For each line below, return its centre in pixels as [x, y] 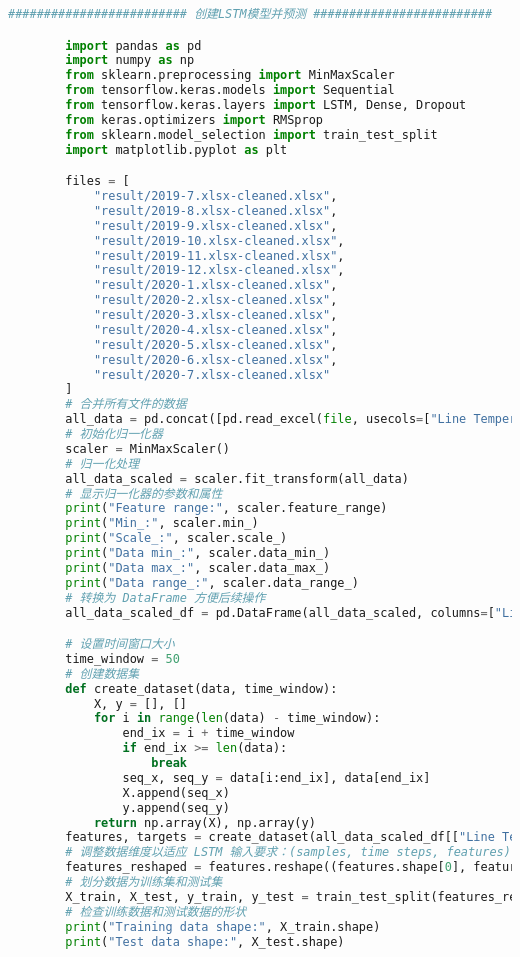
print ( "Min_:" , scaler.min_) [162, 523]
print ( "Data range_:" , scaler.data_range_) [212, 582]
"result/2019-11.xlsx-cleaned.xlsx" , [219, 255]
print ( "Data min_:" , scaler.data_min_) [198, 553]
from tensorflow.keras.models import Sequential [230, 90]
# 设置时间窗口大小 [120, 644]
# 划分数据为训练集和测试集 [144, 882]
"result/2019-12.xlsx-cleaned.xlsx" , [219, 270]
